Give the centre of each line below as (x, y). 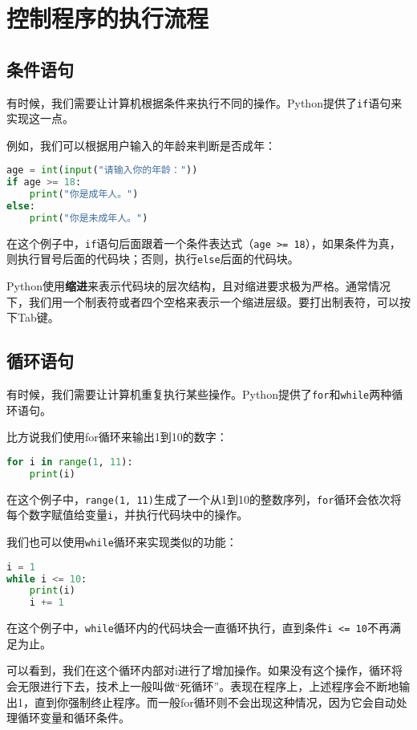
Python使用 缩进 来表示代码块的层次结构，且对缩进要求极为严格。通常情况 (198, 286)
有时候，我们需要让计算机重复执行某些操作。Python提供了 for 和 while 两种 (199, 394)
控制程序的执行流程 (108, 18)
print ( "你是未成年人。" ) (89, 218)
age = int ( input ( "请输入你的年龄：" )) (102, 170)
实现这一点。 (40, 118)
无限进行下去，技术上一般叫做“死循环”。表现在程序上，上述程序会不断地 (208, 686)
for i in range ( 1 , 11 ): (70, 462)
